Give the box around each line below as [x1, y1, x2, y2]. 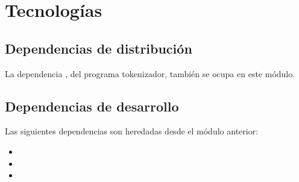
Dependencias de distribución [5, 39, 192, 57]
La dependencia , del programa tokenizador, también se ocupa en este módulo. [5, 67, 295, 80]
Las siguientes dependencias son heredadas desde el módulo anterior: [5, 125, 259, 137]
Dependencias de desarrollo [5, 96, 179, 115]
